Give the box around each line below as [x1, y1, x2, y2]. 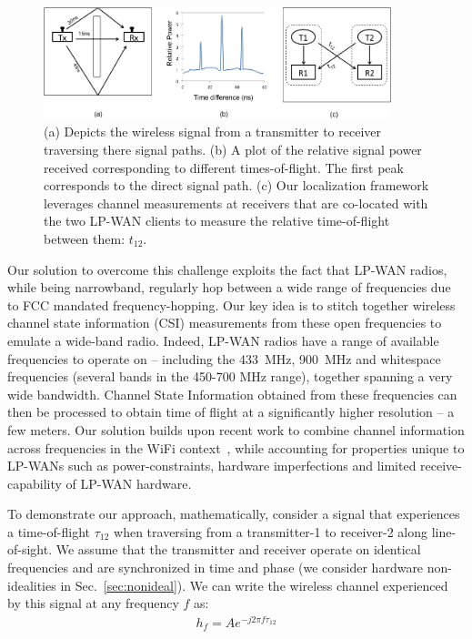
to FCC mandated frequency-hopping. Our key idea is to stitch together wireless [7, 295, 456, 314]
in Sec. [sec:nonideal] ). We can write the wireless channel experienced [60, 575, 448, 594]
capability [7, 473, 62, 492]
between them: [44, 228, 126, 248]
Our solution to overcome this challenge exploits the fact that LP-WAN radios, [7, 259, 447, 279]
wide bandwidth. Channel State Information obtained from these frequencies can [7, 384, 457, 403]
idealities [7, 575, 56, 594]
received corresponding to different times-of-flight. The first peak [44, 157, 404, 177]
